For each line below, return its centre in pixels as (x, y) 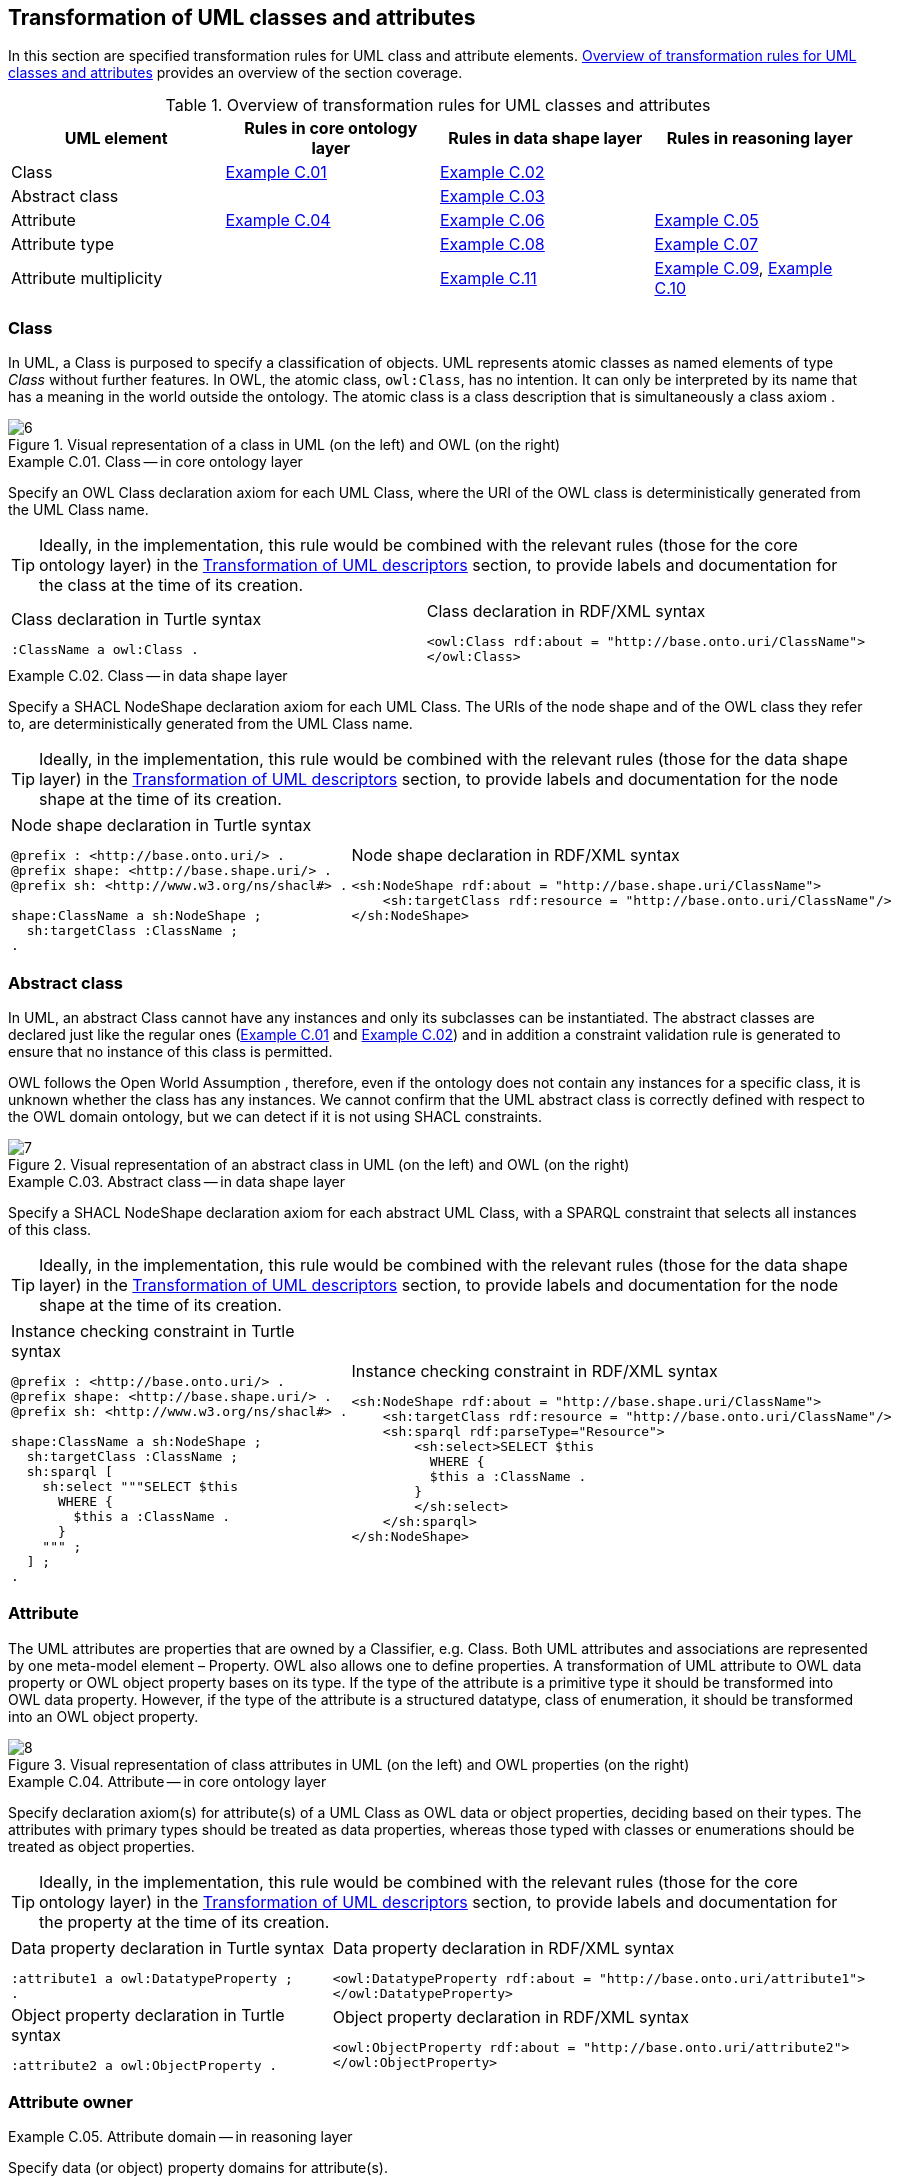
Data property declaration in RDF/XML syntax (503, 1947)
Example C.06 (492, 220)
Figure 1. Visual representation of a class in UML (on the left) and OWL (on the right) (284, 445)
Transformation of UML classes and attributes (242, 17)
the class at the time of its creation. (171, 585)
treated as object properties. (101, 1846)
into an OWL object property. (103, 1716)
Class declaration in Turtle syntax (136, 618)
